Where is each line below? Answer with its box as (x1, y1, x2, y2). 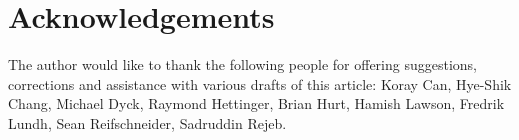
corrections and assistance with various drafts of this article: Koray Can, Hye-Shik (8, 73, 512, 94)
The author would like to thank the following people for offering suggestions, (8, 54, 477, 75)
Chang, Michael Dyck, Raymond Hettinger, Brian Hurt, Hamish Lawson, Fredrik (8, 93, 505, 114)
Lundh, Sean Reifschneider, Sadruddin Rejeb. (8, 112, 287, 133)
